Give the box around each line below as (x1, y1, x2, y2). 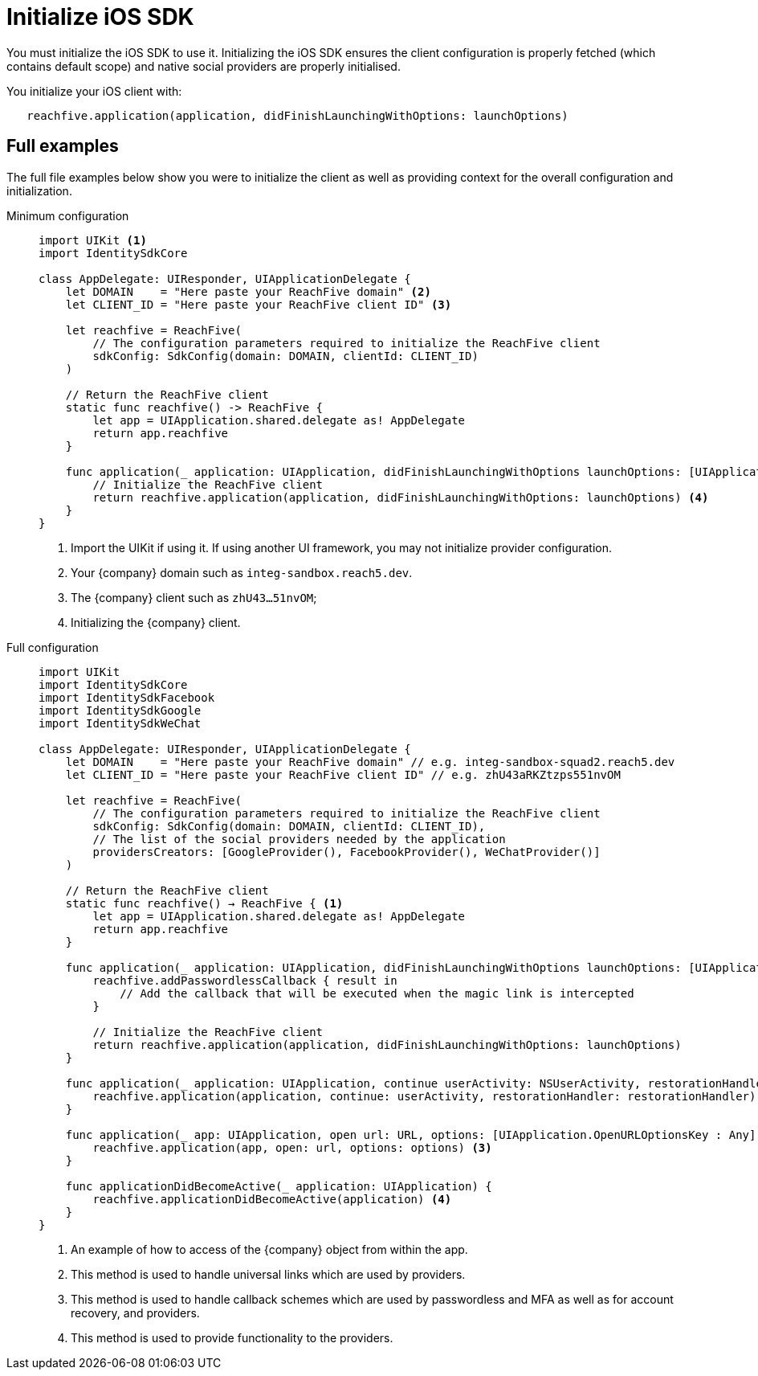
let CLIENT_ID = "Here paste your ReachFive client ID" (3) (65, 297, 452, 311)
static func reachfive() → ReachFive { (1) (65, 896, 344, 910)
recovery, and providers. (71, 1305, 200, 1320)
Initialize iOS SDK (6, 3, 194, 31)
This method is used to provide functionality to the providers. (71, 1330, 393, 1345)
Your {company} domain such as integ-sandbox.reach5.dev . (71, 565, 413, 579)
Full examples (6, 136, 119, 157)
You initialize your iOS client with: (6, 84, 182, 98)
